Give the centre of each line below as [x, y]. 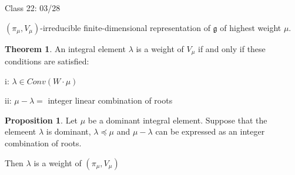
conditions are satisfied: [47, 61]
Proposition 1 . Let [41, 120]
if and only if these [232, 48]
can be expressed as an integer [210, 131]
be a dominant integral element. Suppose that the [177, 120]
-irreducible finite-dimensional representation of [125, 27]
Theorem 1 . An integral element [65, 48]
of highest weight [251, 27]
